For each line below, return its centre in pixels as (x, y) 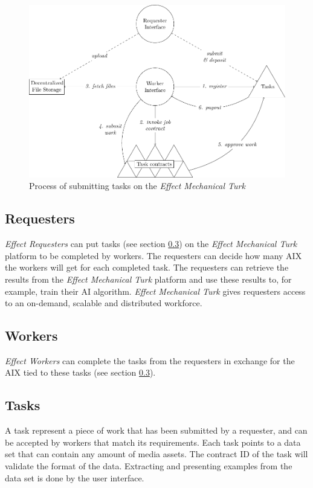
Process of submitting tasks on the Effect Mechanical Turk (137, 186)
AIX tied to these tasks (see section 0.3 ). (80, 372)
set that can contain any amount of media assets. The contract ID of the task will (156, 454)
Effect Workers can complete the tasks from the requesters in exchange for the (150, 360)
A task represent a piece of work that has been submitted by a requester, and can (156, 430)
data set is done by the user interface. (75, 477)
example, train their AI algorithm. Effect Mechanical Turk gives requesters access (155, 291)
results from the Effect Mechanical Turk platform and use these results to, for (148, 279)
